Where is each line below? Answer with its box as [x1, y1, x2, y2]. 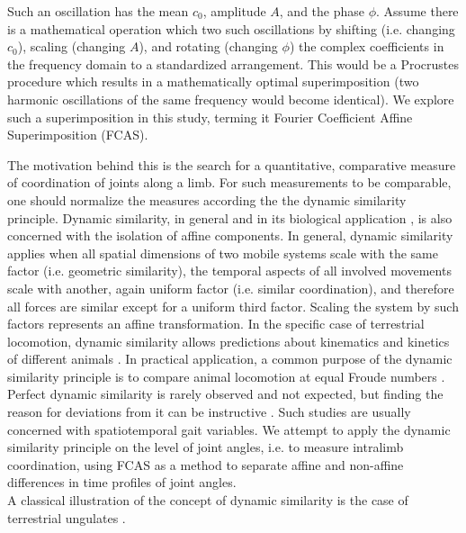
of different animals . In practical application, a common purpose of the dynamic [7, 349, 453, 368]
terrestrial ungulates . [7, 508, 126, 527]
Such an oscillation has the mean [7, 2, 189, 20]
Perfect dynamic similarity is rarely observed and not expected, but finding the [7, 384, 444, 403]
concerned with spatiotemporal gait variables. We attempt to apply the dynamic [7, 420, 451, 438]
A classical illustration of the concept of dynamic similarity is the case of [7, 491, 408, 510]
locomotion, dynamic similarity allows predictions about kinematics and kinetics [7, 331, 450, 350]
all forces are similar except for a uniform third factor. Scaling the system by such [7, 296, 459, 315]
